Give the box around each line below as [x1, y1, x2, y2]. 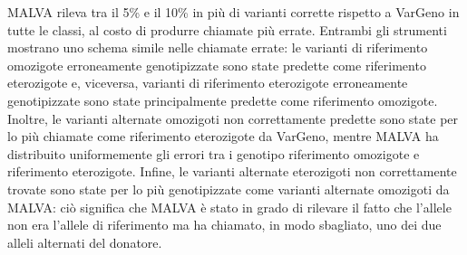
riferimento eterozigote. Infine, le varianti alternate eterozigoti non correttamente [7, 162, 457, 181]
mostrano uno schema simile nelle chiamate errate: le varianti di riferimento [7, 38, 428, 57]
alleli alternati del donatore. [7, 232, 162, 251]
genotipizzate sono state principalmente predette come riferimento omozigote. [7, 90, 438, 109]
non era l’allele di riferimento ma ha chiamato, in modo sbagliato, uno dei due [7, 215, 442, 234]
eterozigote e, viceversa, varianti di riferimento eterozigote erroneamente [7, 73, 408, 92]
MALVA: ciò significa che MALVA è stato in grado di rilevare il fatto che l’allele [7, 197, 452, 216]
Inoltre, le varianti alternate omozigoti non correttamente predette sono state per [7, 109, 459, 127]
